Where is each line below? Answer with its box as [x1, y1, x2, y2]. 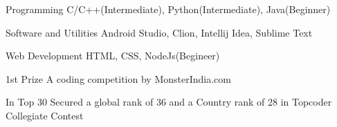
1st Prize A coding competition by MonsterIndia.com [6, 71, 231, 86]
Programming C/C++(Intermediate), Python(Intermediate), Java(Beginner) [6, 2, 331, 16]
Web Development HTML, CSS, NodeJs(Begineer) [6, 48, 220, 63]
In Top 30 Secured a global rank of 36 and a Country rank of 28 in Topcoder [6, 95, 332, 109]
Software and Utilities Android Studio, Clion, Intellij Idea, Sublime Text [6, 25, 313, 39]
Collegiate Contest [6, 108, 84, 122]
